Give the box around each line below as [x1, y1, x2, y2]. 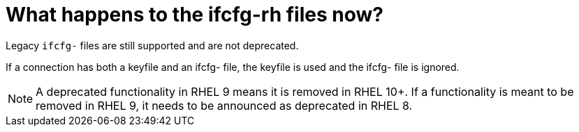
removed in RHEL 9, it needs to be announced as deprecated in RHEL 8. [36, 98, 413, 113]
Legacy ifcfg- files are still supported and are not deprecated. [6, 39, 299, 51]
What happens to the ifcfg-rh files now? [6, 3, 383, 26]
